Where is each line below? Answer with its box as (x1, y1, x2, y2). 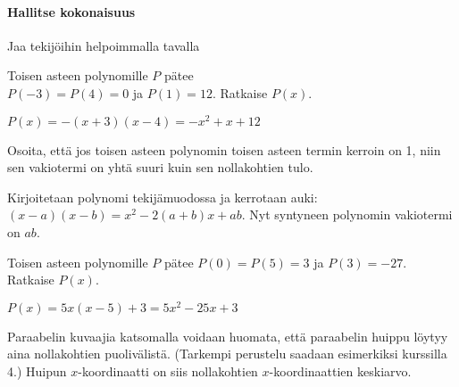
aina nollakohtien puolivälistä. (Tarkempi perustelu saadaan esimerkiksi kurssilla (7, 344, 447, 363)
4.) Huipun (7, 362, 67, 381)
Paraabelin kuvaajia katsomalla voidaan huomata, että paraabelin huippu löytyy (7, 326, 448, 345)
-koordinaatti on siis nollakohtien (78, 362, 258, 381)
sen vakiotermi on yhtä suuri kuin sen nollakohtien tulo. (7, 158, 313, 177)
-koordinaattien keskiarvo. (269, 362, 412, 381)
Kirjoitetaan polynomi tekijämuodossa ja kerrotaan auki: (7, 187, 318, 206)
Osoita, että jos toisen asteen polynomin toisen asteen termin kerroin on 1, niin (7, 140, 441, 159)
